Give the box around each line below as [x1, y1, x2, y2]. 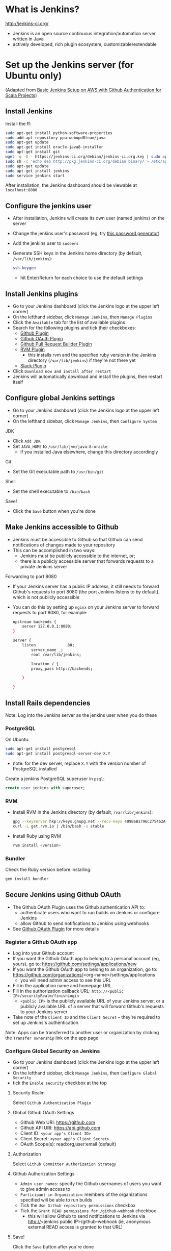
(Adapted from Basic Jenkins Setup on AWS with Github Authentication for [5, 87, 162, 93]
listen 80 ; [22, 643, 75, 648]
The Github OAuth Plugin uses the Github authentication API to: [12, 904, 146, 910]
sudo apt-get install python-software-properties [5, 130, 113, 136]
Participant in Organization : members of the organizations [20, 1191, 148, 1197]
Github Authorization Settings [12, 1171, 75, 1177]
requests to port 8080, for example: [12, 609, 88, 615]
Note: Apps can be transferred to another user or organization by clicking [5, 1030, 159, 1036]
